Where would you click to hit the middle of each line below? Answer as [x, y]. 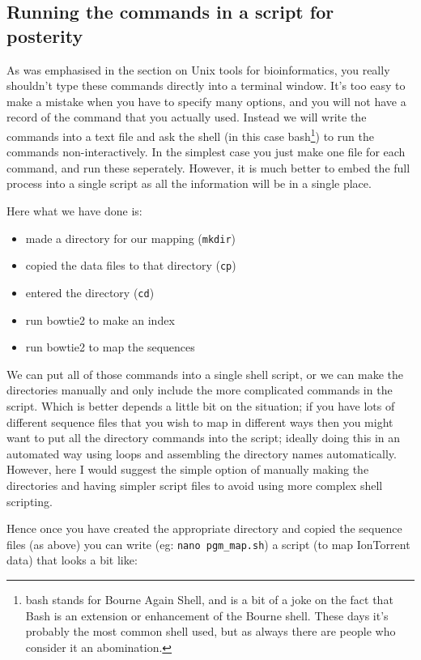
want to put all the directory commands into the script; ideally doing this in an [204, 438]
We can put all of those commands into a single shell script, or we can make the [205, 374]
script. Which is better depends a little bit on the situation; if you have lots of [201, 405]
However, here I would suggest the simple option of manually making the [188, 469]
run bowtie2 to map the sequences [110, 347]
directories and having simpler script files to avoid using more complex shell [195, 485]
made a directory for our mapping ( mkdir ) [130, 238]
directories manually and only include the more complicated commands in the [200, 390]
